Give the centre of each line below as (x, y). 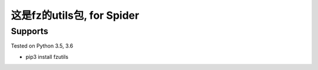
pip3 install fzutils (47, 56)
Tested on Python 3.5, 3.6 (42, 46)
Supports (29, 31)
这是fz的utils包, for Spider (75, 15)
